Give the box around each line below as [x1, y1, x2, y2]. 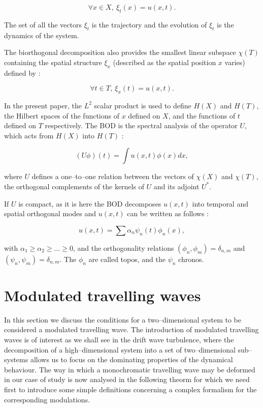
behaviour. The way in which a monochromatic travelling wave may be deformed [4, 364, 255, 374]
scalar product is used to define [94, 100, 191, 110]
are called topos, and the [88, 253, 166, 264]
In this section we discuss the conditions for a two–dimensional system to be [4, 314, 241, 325]
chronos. [178, 253, 204, 264]
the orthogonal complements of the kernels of [4, 181, 144, 191]
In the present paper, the [4, 100, 82, 110]
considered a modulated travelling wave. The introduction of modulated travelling [4, 324, 259, 335]
